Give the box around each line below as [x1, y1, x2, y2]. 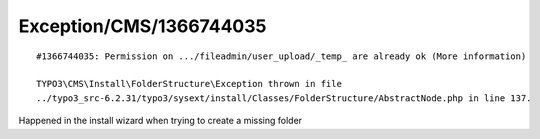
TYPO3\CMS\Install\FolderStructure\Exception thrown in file [36, 78, 342, 90]
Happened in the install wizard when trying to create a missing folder [18, 115, 303, 127]
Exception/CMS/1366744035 [18, 15, 267, 37]
